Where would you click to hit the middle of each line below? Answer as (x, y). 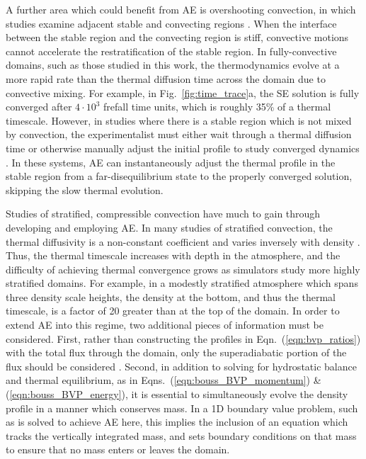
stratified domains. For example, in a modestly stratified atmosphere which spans (182, 283)
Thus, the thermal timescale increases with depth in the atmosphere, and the (173, 255)
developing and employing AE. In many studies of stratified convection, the (169, 227)
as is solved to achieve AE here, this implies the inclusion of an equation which (177, 422)
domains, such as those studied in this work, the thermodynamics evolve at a (173, 65)
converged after (39, 107)
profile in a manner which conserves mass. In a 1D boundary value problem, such (182, 408)
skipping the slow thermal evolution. (85, 189)
